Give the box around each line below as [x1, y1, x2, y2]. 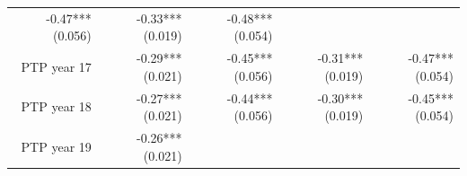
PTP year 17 [21, 57, 92, 75]
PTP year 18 [21, 97, 92, 116]
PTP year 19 [21, 136, 92, 155]
